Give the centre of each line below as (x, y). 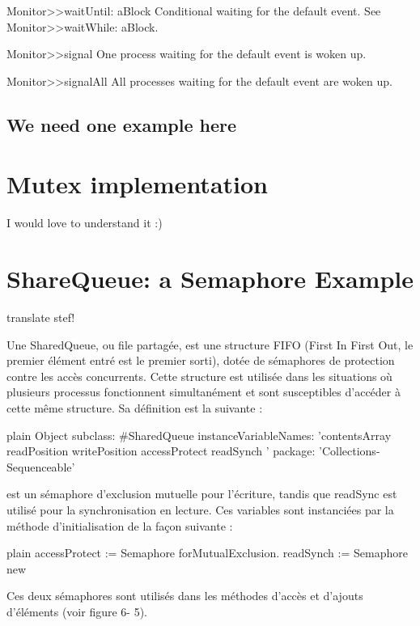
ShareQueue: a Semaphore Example (210, 279)
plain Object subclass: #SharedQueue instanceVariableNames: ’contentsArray (199, 435)
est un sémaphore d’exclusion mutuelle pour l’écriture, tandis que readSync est (202, 494)
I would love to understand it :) (85, 223)
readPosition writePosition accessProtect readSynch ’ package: (161, 451)
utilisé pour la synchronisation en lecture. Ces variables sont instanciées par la (200, 509)
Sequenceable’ (41, 466)
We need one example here (122, 124)
